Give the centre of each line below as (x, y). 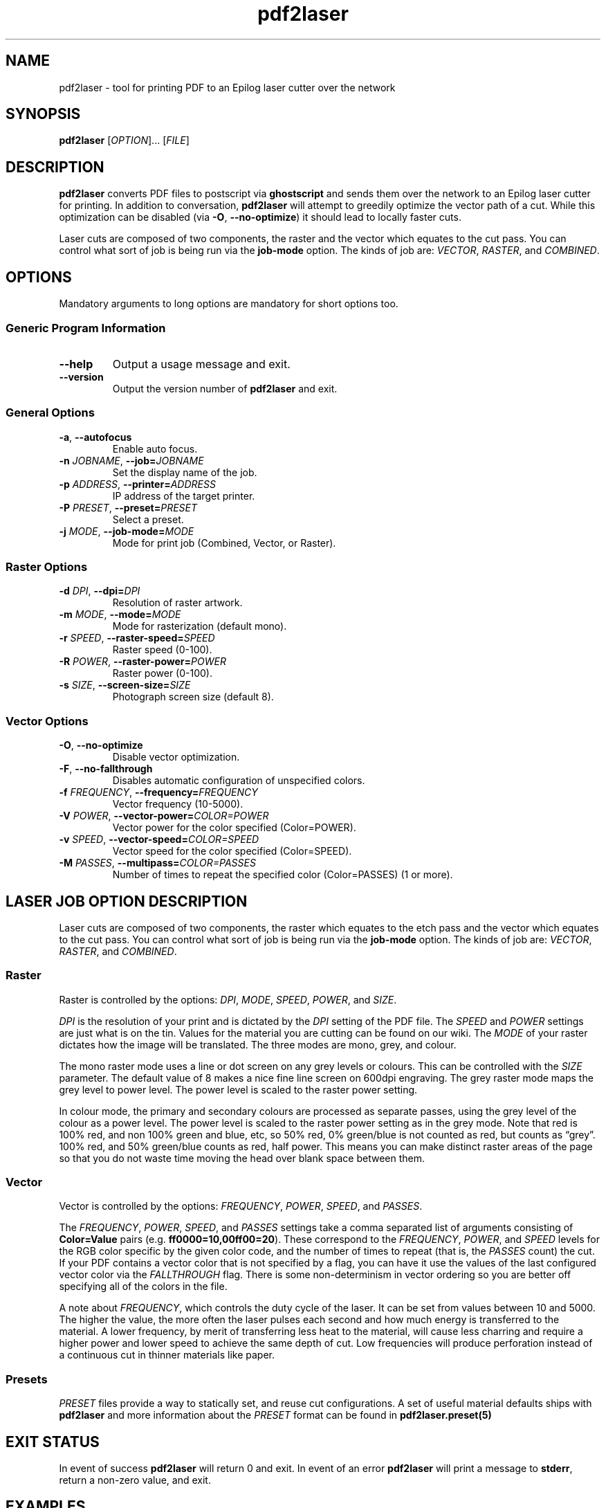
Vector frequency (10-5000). (178, 804)
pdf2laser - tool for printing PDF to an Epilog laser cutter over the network (227, 87)
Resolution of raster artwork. (177, 603)
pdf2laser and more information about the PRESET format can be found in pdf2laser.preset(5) (275, 1415)
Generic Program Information (86, 328)
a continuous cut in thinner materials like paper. (167, 1355)
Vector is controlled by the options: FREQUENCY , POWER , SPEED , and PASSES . (241, 1206)
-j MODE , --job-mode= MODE (127, 531)
